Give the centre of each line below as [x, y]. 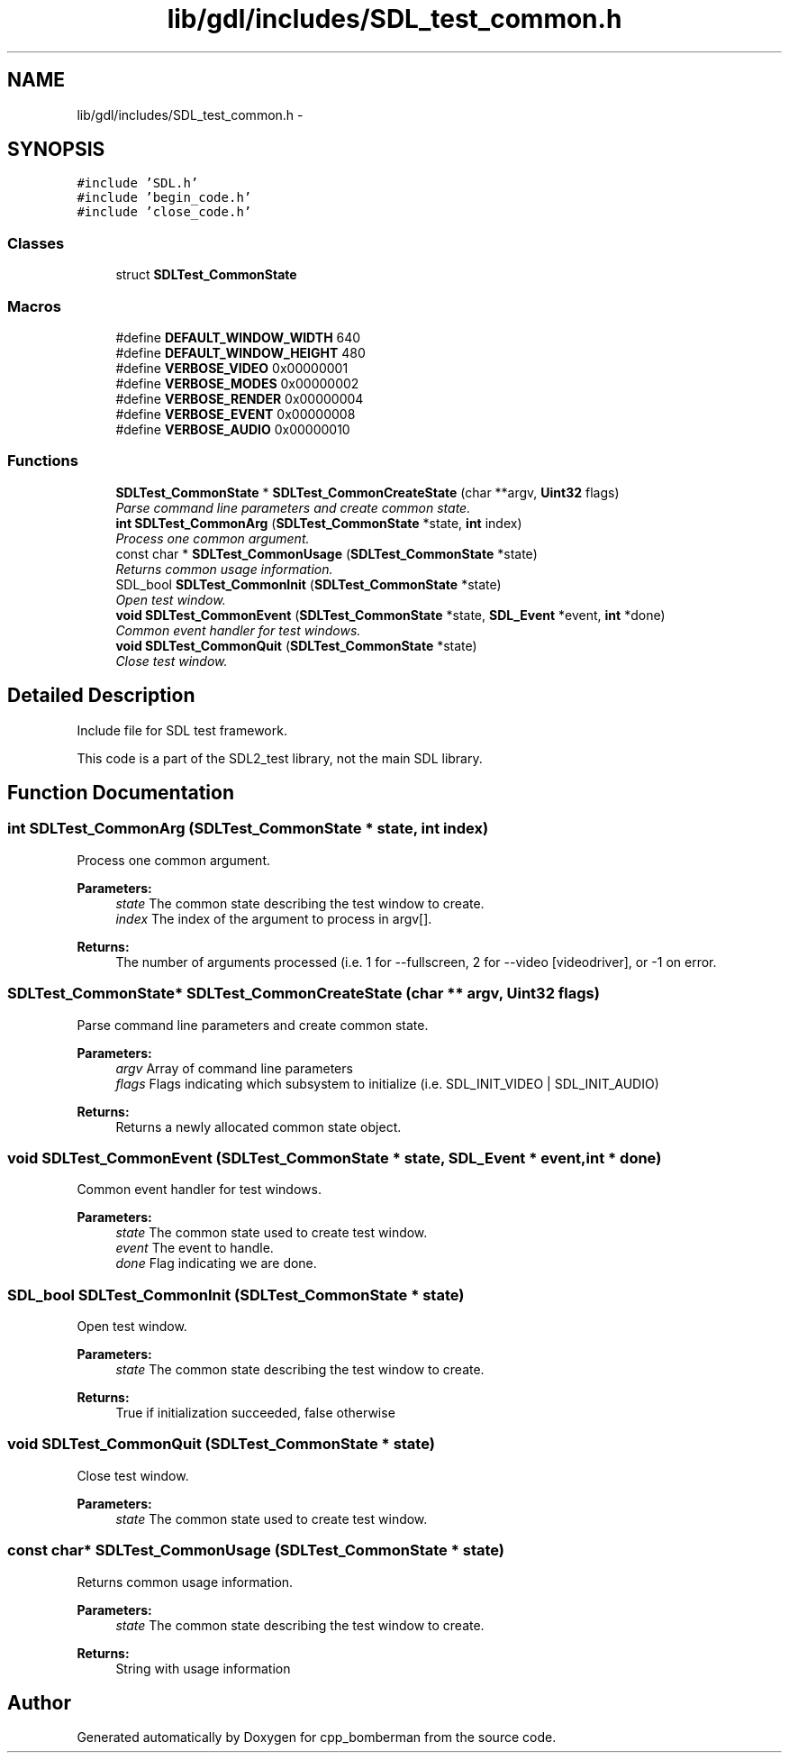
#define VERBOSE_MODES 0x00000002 [237, 383]
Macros [34, 306]
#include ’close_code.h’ [164, 212]
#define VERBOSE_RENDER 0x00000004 [240, 398]
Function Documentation [121, 792]
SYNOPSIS [56, 150]
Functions [43, 461]
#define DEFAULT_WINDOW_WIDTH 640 [238, 337]
